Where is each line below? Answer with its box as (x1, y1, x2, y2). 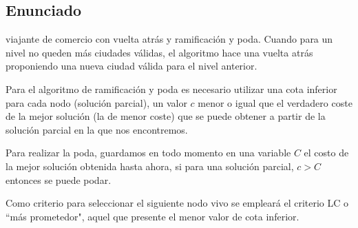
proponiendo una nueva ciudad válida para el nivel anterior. (6, 59, 257, 73)
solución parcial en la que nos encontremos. (6, 122, 188, 136)
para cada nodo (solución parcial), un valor (6, 95, 187, 110)
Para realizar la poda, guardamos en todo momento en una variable (6, 145, 291, 160)
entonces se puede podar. (6, 172, 112, 187)
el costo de (304, 145, 349, 160)
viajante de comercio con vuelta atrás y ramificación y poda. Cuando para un (6, 32, 333, 46)
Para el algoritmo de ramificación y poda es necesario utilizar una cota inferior (6, 81, 337, 96)
